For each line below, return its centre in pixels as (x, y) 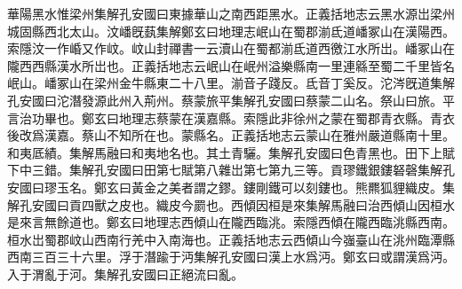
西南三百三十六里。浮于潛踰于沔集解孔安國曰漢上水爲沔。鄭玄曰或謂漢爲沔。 (231, 257)
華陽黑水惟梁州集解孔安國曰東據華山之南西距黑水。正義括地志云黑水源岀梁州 (231, 13)
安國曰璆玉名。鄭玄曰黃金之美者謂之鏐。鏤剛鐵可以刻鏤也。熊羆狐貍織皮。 (225, 187)
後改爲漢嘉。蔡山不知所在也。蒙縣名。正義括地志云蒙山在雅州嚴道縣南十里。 (231, 135)
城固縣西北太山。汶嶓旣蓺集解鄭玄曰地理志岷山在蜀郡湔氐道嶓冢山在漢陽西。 (231, 31)
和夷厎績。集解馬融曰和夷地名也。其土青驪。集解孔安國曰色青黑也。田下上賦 (231, 152)
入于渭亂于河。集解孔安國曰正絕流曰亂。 (125, 273)
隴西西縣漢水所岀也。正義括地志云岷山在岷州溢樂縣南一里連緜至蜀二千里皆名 (231, 65)
